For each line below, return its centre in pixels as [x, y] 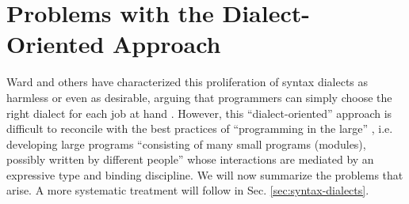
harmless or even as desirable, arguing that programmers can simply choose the [199, 97]
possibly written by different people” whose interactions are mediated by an [190, 159]
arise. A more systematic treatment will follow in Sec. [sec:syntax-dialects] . [188, 190]
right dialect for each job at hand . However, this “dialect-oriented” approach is [199, 113]
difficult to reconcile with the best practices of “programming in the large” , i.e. [200, 128]
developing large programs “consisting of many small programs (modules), [186, 144]
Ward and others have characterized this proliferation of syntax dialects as [187, 82]
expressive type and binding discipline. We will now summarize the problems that [205, 174]
